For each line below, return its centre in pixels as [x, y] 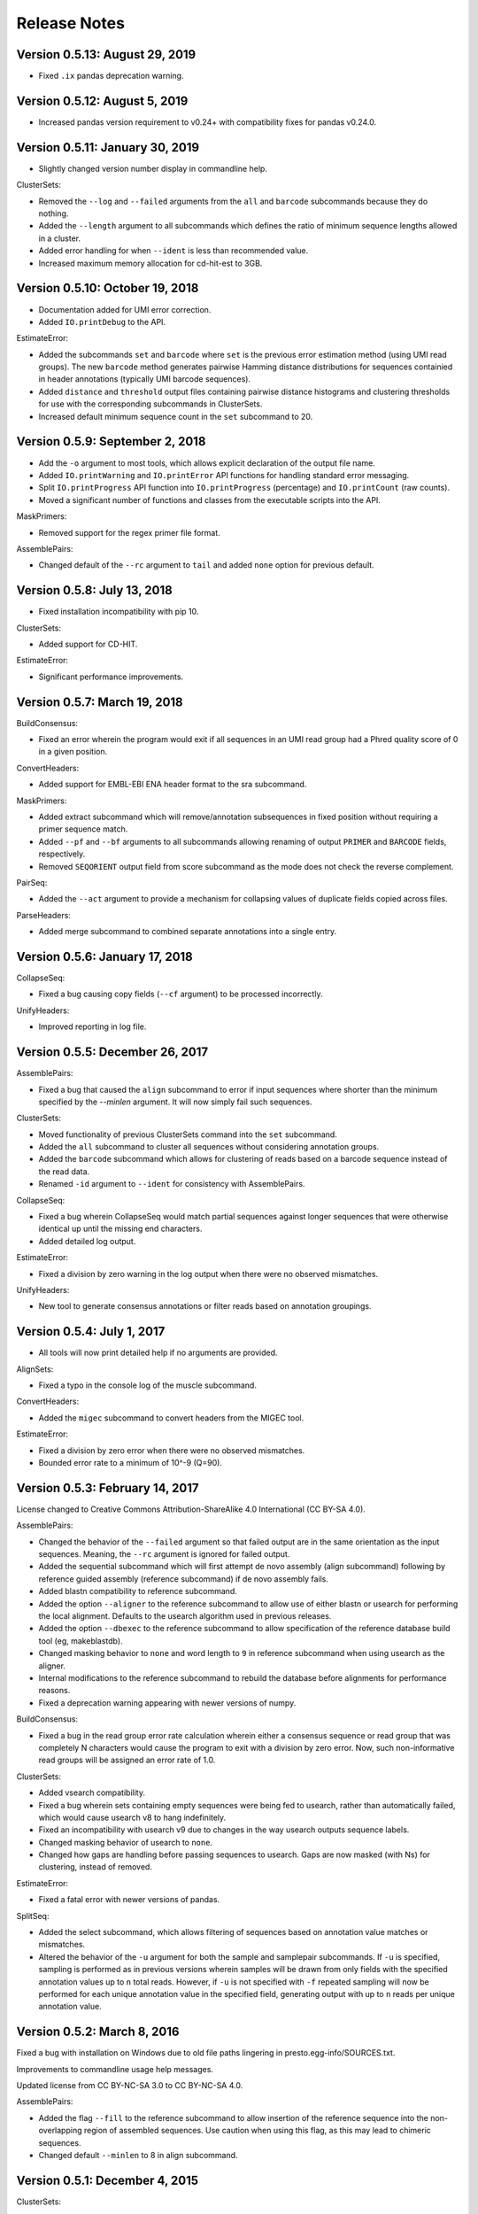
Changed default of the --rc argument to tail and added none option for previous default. [207, 565]
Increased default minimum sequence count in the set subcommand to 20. [176, 416]
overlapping [61, 2131]
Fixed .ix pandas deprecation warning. [111, 76]
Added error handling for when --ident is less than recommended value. [173, 251]
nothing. [54, 213]
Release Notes [71, 23]
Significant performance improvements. [111, 677]
